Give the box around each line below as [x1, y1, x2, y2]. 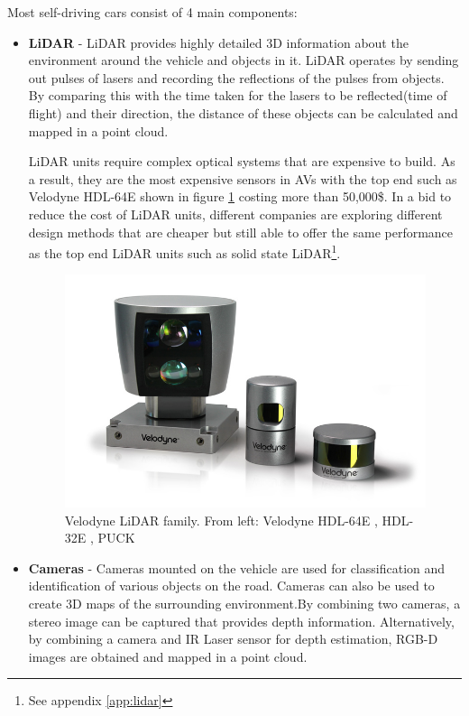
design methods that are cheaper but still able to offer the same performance [28, 222, 454, 241]
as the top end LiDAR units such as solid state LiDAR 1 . [28, 241, 341, 262]
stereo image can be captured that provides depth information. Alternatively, [28, 611, 455, 630]
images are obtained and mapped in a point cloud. [28, 646, 308, 665]
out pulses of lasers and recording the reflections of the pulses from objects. [28, 68, 445, 87]
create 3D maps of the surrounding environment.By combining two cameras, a [28, 594, 461, 613]
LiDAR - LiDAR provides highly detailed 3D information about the [28, 33, 409, 51]
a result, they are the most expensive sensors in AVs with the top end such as [28, 169, 457, 188]
